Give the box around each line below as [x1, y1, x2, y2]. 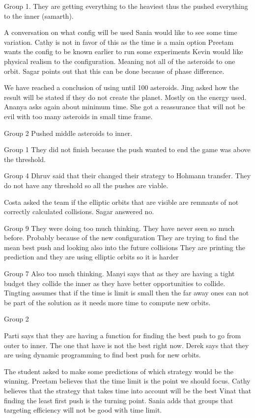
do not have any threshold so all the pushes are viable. [4, 180, 169, 190]
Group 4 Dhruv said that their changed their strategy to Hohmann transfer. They [4, 170, 251, 181]
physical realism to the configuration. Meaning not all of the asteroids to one [4, 56, 235, 66]
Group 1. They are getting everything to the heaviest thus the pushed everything [4, 1, 248, 11]
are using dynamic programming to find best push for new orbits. [4, 350, 201, 360]
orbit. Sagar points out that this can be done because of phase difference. [4, 65, 225, 76]
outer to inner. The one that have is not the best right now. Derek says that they [4, 340, 249, 350]
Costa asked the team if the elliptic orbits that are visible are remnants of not [4, 196, 239, 207]
